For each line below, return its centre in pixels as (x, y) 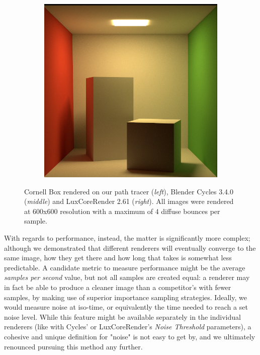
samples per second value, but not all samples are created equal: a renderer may (127, 277)
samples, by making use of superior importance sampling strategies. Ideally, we (125, 297)
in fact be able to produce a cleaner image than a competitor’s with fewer (118, 287)
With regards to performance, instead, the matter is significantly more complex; (127, 237)
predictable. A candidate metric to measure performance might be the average (125, 267)
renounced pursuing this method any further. (73, 346)
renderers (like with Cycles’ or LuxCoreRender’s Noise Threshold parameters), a (128, 327)
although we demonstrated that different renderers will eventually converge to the (130, 247)
